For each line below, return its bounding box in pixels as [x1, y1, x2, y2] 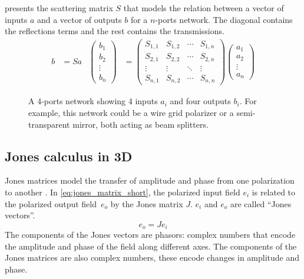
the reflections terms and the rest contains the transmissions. [5, 25, 224, 37]
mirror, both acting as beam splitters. [72, 118, 209, 130]
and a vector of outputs [37, 13, 122, 25]
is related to [252, 185, 296, 198]
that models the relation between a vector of [123, 2, 284, 14]
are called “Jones [230, 197, 292, 210]
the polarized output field [5, 197, 97, 210]
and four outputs [170, 95, 231, 107]
